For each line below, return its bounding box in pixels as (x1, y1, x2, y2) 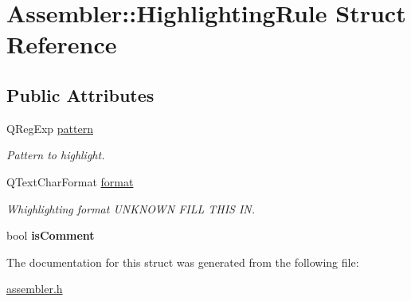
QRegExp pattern (6, 119, 93, 136)
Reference (6, 28, 117, 61)
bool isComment (6, 227, 95, 244)
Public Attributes (6, 82, 155, 107)
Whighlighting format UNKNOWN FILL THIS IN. (6, 200, 256, 217)
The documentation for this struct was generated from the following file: (6, 253, 359, 270)
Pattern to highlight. (6, 147, 105, 163)
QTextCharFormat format (6, 173, 134, 190)
